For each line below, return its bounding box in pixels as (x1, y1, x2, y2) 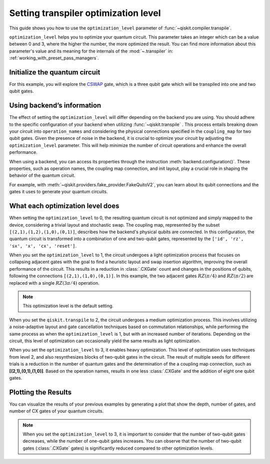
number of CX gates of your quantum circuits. (9, 408, 104, 414)
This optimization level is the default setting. (22, 303, 113, 309)
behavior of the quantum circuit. (9, 172, 75, 178)
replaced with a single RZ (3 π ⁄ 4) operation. (9, 280, 99, 286)
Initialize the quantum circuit (9, 68, 100, 76)
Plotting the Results (9, 388, 72, 397)
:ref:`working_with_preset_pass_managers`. (9, 55, 99, 61)
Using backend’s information (9, 101, 101, 110)
